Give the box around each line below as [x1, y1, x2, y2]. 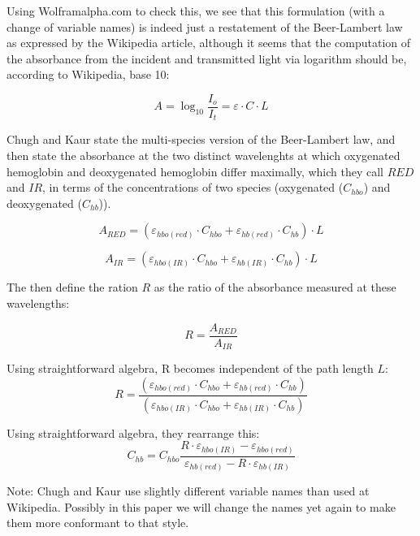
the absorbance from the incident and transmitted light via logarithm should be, [6, 50, 407, 67]
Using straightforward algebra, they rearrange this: [6, 424, 260, 441]
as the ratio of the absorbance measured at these [154, 279, 396, 296]
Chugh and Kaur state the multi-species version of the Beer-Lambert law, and [6, 131, 396, 148]
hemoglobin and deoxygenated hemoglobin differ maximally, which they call [6, 162, 384, 179]
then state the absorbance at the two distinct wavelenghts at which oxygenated [6, 147, 401, 164]
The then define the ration [6, 279, 138, 296]
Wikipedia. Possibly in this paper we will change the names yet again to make [6, 498, 396, 515]
